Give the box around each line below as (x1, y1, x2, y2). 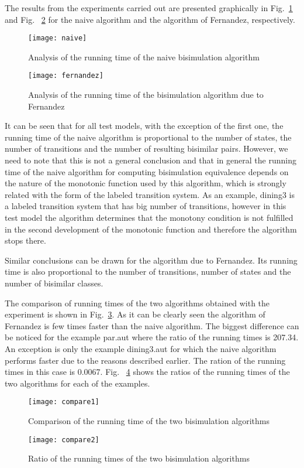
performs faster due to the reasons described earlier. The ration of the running (5, 354, 286, 366)
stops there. (5, 234, 46, 247)
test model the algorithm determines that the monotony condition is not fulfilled (5, 211, 293, 224)
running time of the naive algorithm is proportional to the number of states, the (5, 131, 292, 143)
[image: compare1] (28, 398, 99, 406)
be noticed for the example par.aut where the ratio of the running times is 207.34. (5, 331, 299, 343)
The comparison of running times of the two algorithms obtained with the (5, 296, 270, 309)
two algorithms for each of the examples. (5, 377, 150, 389)
